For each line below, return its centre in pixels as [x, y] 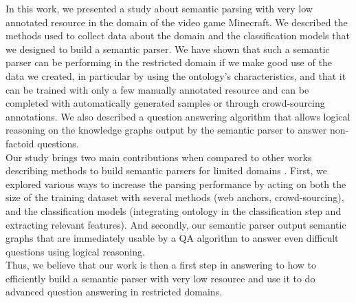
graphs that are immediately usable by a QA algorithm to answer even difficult [172, 238]
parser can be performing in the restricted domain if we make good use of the [169, 62]
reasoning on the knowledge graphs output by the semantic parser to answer [166, 130]
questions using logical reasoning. [75, 251]
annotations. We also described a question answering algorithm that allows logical [178, 116]
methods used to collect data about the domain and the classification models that [178, 35]
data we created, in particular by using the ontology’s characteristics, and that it [176, 75]
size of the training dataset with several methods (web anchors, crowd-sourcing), [175, 197]
